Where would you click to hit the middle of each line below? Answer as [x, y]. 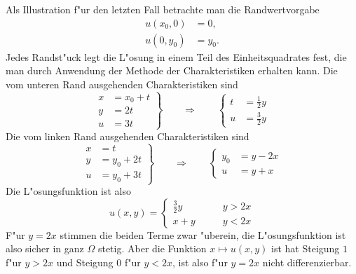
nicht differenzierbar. [307, 262]
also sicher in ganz [45, 248]
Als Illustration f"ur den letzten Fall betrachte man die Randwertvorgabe [163, 9]
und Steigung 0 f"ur [98, 262]
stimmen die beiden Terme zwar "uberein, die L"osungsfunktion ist [203, 234]
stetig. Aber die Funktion [152, 248]
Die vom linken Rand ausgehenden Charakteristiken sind [128, 136]
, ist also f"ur [200, 262]
